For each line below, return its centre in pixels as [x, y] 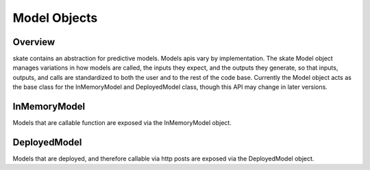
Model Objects [55, 18]
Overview [34, 42]
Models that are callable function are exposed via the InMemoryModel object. [122, 123]
